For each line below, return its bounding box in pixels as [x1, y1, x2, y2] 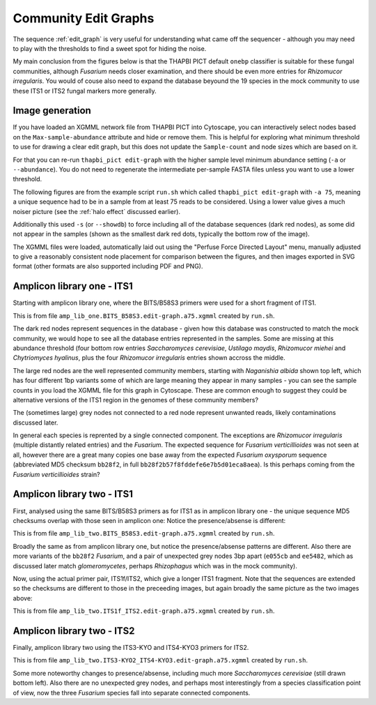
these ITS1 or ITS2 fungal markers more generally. [13, 86, 157, 95]
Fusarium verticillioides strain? [13, 470, 100, 478]
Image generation [13, 105, 92, 116]
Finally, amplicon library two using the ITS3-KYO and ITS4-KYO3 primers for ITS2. [13, 643, 249, 651]
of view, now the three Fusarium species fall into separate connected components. [13, 688, 251, 697]
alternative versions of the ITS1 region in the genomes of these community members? [13, 395, 259, 404]
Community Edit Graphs [13, 10, 155, 26]
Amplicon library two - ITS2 [13, 625, 135, 637]
